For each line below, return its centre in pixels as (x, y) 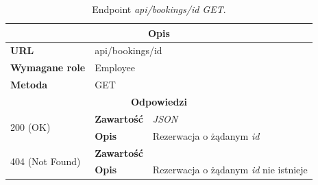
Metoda (29, 85)
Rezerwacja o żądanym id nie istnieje (230, 170)
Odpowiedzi (159, 101)
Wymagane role (48, 67)
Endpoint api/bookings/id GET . (159, 9)
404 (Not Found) (46, 161)
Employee (115, 67)
